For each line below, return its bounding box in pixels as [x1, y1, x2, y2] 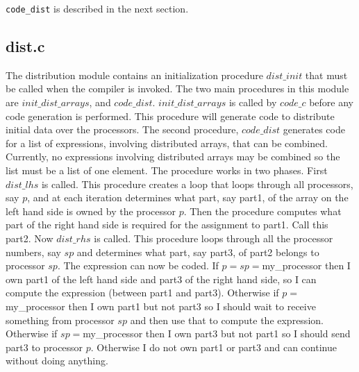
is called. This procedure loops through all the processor [94, 230, 333, 245]
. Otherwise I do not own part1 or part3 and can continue [90, 339, 337, 354]
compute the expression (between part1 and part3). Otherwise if [6, 285, 279, 300]
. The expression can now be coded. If [57, 258, 219, 273]
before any [309, 95, 353, 110]
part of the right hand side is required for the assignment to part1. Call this [6, 217, 328, 232]
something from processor [6, 312, 115, 327]
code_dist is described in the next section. [6, 1, 189, 15]
